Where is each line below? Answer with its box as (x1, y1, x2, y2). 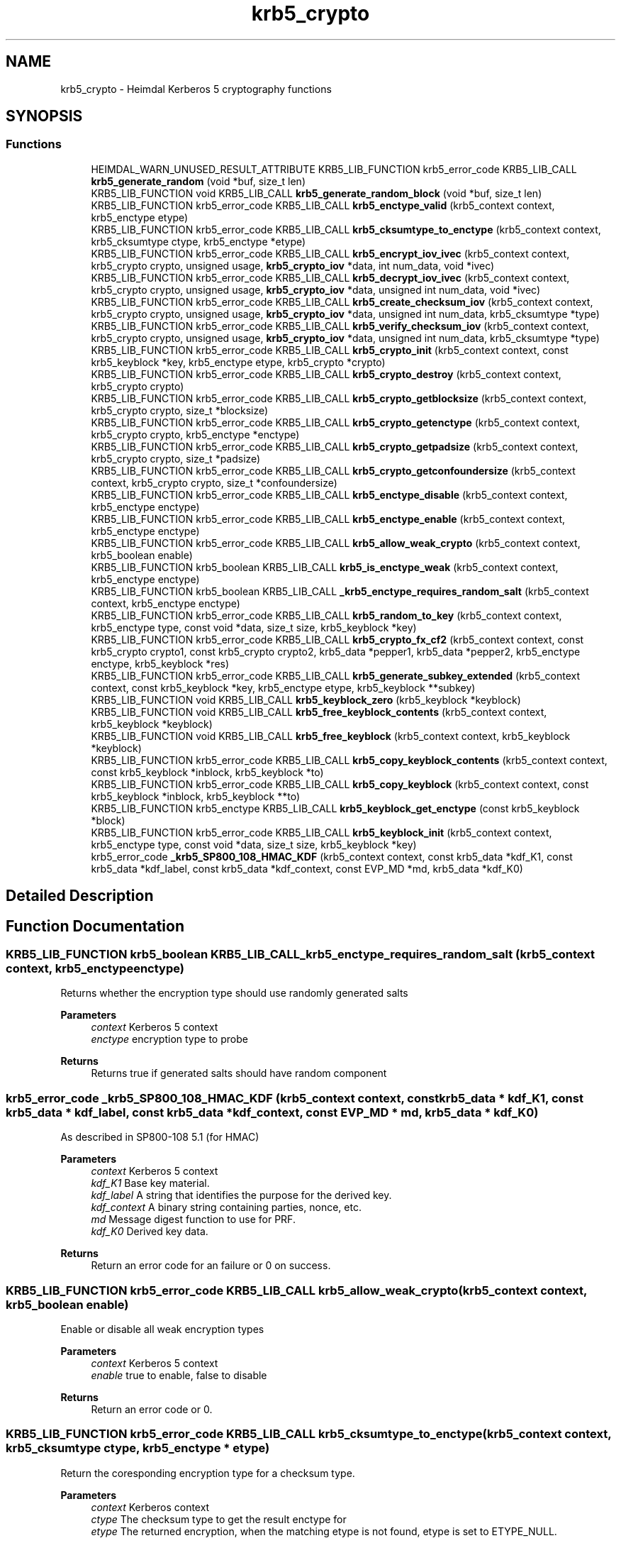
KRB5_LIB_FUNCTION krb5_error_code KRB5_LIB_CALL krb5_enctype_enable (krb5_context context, (91, 512, 566, 525)
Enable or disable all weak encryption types (60, 1322, 264, 1335)
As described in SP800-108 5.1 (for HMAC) (60, 1131, 259, 1144)
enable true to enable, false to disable (91, 1368, 267, 1381)
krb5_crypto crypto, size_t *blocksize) (91, 404, 269, 416)
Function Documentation (6, 917, 184, 935)
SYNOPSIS (6, 107, 83, 126)
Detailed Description (6, 887, 154, 905)
